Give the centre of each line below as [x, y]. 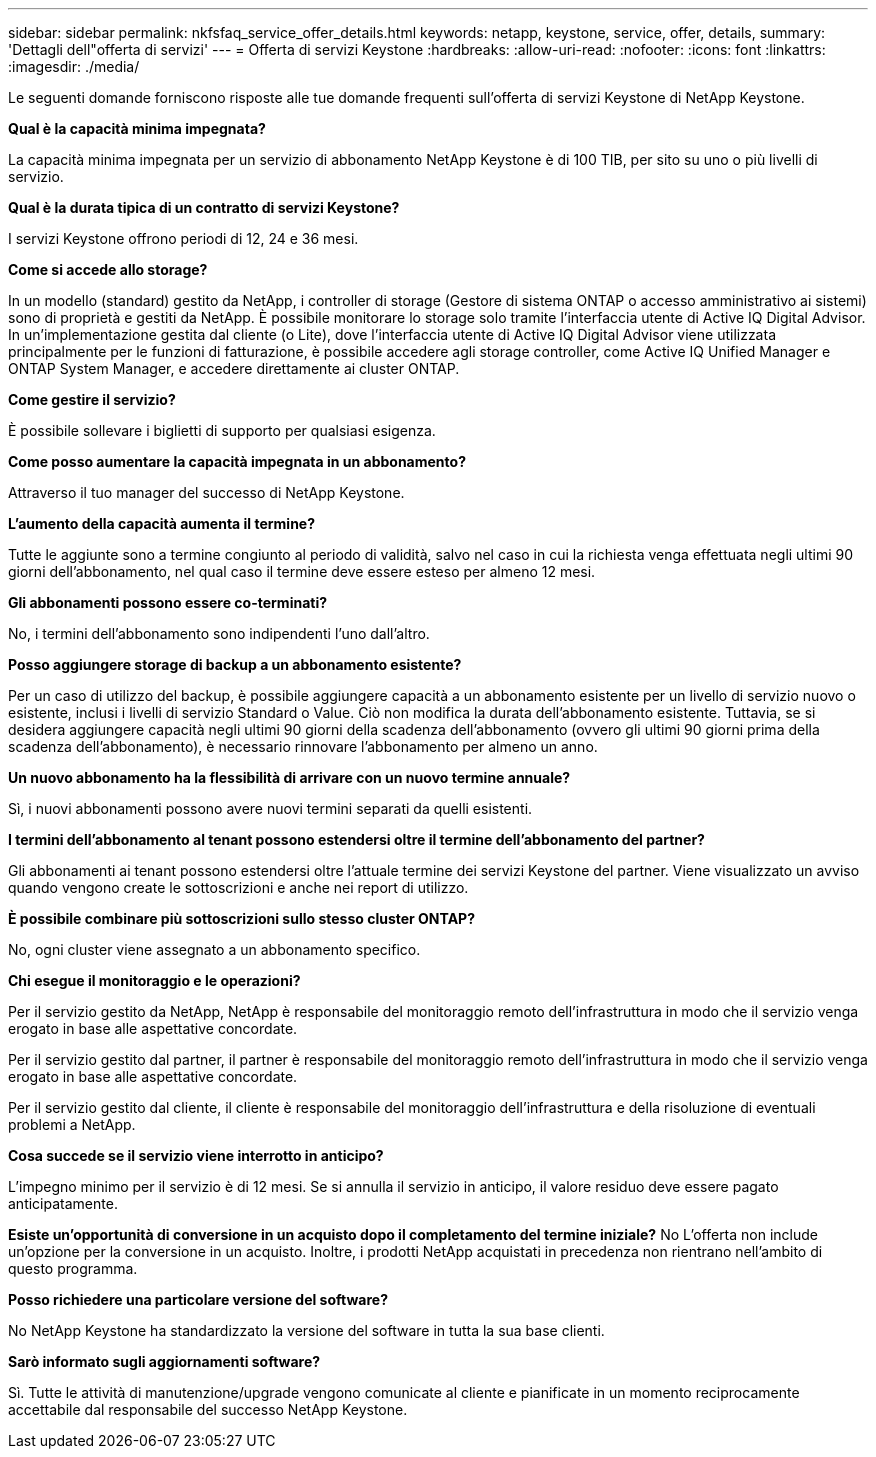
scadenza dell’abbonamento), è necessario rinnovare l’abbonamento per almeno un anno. [303, 746]
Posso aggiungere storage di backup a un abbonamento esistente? [235, 664]
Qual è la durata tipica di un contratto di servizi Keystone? [204, 207]
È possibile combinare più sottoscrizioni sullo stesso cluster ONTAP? [241, 918]
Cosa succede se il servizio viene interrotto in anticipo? [196, 1155]
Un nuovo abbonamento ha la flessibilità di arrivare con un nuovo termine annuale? [289, 777]
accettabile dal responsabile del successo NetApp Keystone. [208, 1409]
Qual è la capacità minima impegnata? [137, 128]
